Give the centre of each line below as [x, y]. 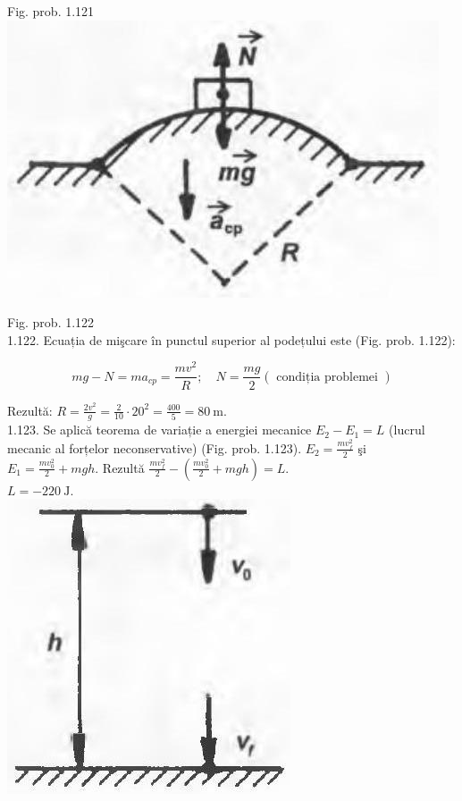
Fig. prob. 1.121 [51, 11]
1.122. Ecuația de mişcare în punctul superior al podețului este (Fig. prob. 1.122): [231, 339]
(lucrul [407, 430]
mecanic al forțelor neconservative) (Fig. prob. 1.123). [155, 447]
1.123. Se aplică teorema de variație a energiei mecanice [160, 430]
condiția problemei [327, 377]
